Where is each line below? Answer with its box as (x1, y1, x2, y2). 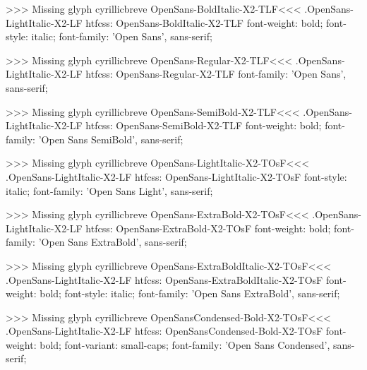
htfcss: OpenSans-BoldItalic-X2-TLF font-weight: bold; (85, 15, 323, 30)
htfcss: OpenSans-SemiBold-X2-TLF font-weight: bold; (85, 118, 322, 133)
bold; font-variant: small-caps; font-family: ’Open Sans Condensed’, (40, 337, 330, 352)
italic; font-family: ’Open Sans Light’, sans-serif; (6, 183, 213, 198)
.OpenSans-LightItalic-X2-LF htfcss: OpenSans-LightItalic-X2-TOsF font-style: (6, 169, 347, 184)
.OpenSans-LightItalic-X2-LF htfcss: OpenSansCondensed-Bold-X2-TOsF (6, 323, 323, 338)
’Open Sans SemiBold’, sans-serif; (38, 131, 183, 146)
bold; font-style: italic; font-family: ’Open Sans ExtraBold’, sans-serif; (40, 286, 340, 301)
